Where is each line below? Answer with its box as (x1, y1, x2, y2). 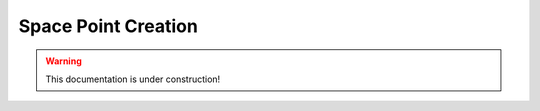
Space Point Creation (18, 15, 199, 37)
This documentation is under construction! (45, 73, 221, 85)
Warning (45, 55, 82, 67)
